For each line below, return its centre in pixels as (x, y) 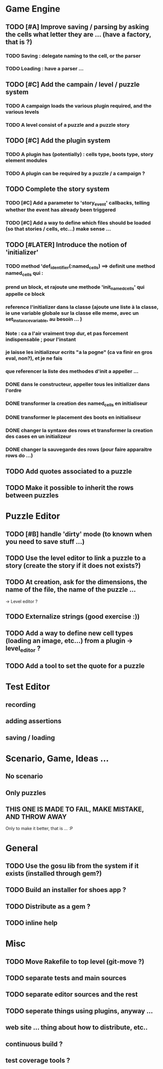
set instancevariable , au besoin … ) (44, 320)
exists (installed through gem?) (54, 873)
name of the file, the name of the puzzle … (71, 590)
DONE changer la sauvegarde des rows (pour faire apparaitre (79, 449)
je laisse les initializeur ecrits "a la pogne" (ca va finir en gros (79, 352)
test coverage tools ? (38, 1060)
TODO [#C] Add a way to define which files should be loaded (78, 223)
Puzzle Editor (33, 516)
